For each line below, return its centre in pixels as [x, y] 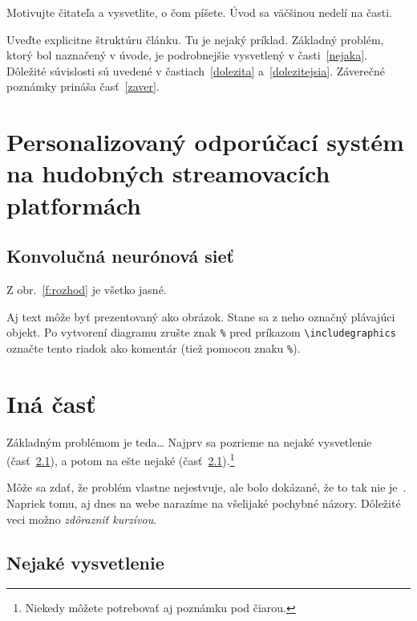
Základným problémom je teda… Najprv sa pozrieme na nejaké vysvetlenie [189, 441]
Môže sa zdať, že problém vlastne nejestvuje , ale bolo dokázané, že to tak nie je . [206, 487]
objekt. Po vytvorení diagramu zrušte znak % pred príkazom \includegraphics [201, 332]
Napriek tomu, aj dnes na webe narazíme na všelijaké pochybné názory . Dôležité [204, 503]
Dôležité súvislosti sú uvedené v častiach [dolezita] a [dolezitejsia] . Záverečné [196, 70]
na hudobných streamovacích [168, 173]
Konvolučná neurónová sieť [120, 256]
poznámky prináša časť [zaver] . [83, 86]
